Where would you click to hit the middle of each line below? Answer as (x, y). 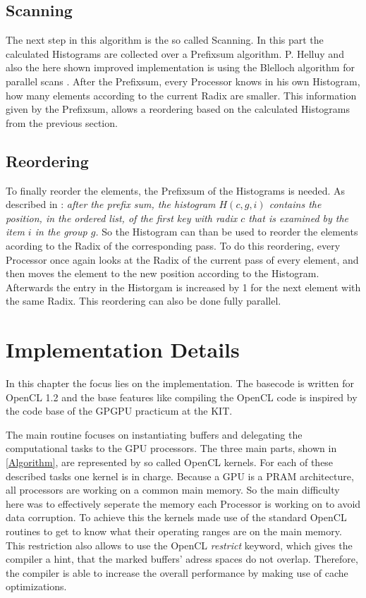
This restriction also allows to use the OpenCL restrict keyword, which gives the (179, 545)
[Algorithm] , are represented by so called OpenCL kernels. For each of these (170, 462)
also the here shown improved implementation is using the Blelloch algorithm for (180, 67)
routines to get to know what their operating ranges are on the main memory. (174, 531)
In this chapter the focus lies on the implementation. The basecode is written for (180, 383)
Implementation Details (123, 349)
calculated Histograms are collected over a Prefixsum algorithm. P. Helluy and (175, 53)
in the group (61, 232)
